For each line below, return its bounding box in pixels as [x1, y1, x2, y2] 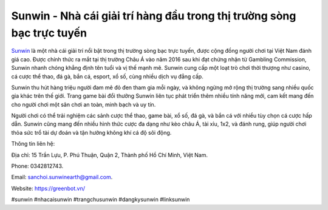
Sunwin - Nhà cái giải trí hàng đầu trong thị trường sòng [11, 9, 296, 22]
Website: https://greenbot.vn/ [11, 185, 85, 192]
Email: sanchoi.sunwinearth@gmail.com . [11, 174, 113, 181]
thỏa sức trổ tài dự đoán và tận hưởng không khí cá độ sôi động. [11, 129, 172, 136]
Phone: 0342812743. [11, 163, 64, 170]
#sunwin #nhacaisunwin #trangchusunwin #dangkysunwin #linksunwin [11, 196, 190, 203]
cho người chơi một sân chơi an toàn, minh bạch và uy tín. [11, 101, 156, 108]
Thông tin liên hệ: [11, 140, 55, 147]
